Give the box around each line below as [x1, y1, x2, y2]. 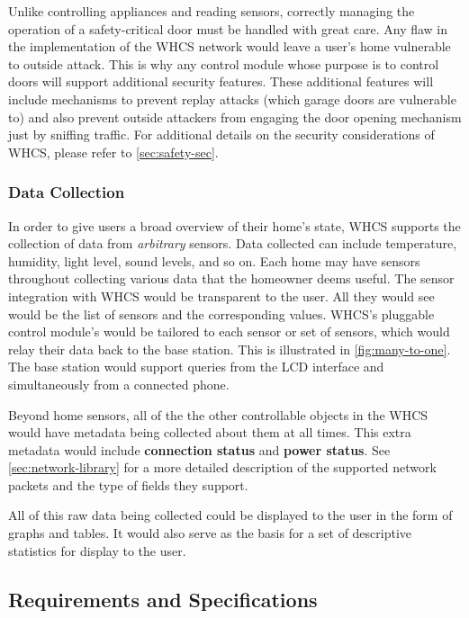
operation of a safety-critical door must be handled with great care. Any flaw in [8, 19, 448, 38]
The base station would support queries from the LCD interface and [8, 357, 384, 376]
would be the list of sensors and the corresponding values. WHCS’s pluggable [8, 304, 435, 323]
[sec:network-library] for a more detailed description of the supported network [8, 458, 437, 477]
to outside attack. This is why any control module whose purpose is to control [8, 54, 439, 73]
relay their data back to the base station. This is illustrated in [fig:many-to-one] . [8, 339, 451, 358]
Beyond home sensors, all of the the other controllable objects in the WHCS [8, 405, 428, 424]
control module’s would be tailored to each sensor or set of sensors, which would [8, 322, 450, 341]
